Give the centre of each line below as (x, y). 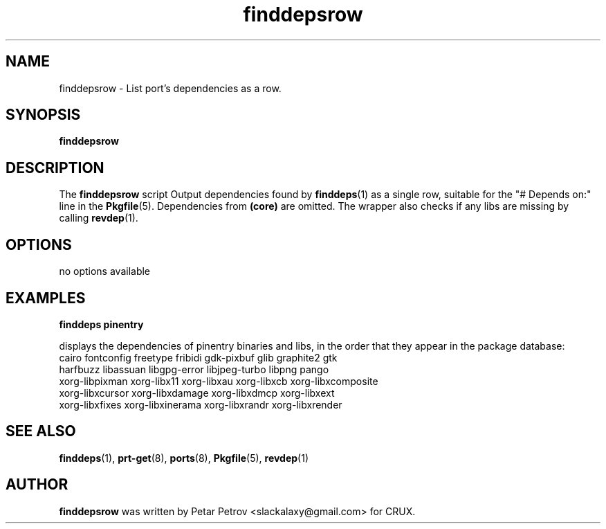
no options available (105, 271)
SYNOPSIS (43, 115)
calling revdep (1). (99, 218)
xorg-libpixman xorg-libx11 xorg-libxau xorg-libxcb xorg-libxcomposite (219, 381)
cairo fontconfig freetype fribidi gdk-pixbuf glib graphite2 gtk (198, 357)
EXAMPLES (46, 298)
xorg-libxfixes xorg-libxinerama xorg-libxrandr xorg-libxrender (201, 404)
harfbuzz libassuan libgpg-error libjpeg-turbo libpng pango (194, 369)
